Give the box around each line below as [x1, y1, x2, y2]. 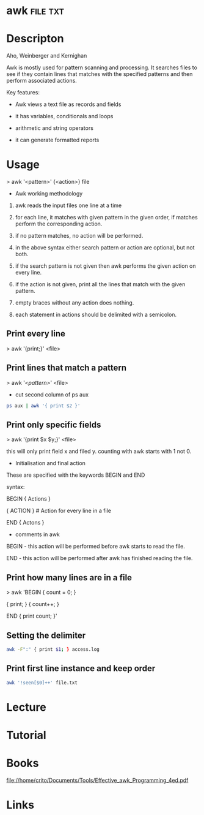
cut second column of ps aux [15, 390, 89, 398]
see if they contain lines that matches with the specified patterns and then [6, 70, 193, 78]
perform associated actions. [6, 77, 78, 85]
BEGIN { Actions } [6, 495, 51, 502]
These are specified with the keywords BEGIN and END [6, 471, 145, 479]
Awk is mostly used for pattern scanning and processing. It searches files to [6, 64, 197, 71]
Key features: [6, 89, 40, 96]
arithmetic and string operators [15, 124, 93, 132]
